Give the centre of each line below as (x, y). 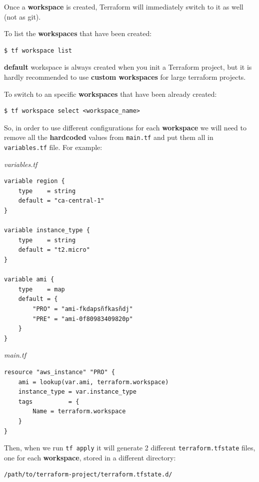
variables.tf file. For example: (53, 147)
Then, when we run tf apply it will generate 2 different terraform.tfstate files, (130, 448)
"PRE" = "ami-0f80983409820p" (83, 319)
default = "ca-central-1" (61, 201)
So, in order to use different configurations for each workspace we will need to (125, 127)
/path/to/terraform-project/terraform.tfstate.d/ (88, 475)
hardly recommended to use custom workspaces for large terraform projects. (125, 76)
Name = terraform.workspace (79, 412)
